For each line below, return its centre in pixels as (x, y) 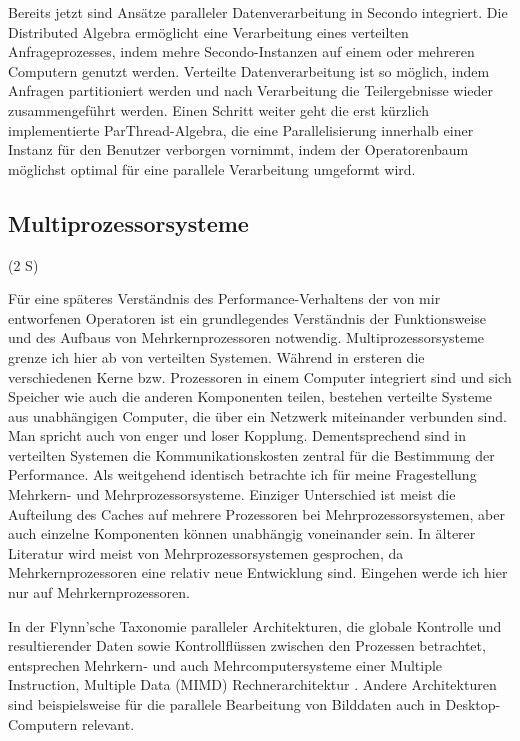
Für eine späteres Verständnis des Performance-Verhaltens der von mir (224, 298)
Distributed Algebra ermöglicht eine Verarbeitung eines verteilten (208, 31)
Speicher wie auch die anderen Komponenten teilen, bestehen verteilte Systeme (250, 396)
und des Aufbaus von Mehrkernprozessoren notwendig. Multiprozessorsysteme (246, 337)
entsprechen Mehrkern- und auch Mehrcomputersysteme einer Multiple (225, 664)
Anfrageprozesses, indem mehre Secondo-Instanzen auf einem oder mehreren (241, 51)
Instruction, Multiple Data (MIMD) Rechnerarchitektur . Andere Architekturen (252, 684)
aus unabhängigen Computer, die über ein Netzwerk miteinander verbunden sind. (257, 415)
